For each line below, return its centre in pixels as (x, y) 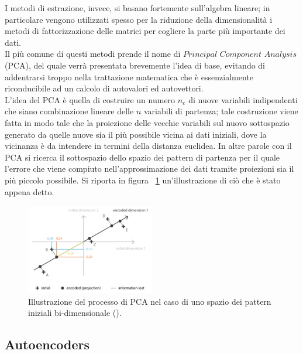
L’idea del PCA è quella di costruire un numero (90, 99)
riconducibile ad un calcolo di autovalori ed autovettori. (104, 88)
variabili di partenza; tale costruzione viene (221, 111)
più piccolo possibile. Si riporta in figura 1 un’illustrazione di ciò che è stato (143, 180)
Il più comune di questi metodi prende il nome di (93, 54)
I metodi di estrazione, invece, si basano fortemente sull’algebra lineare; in (137, 8)
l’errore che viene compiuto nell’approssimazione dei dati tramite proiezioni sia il (149, 169)
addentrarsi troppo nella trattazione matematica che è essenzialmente (129, 76)
